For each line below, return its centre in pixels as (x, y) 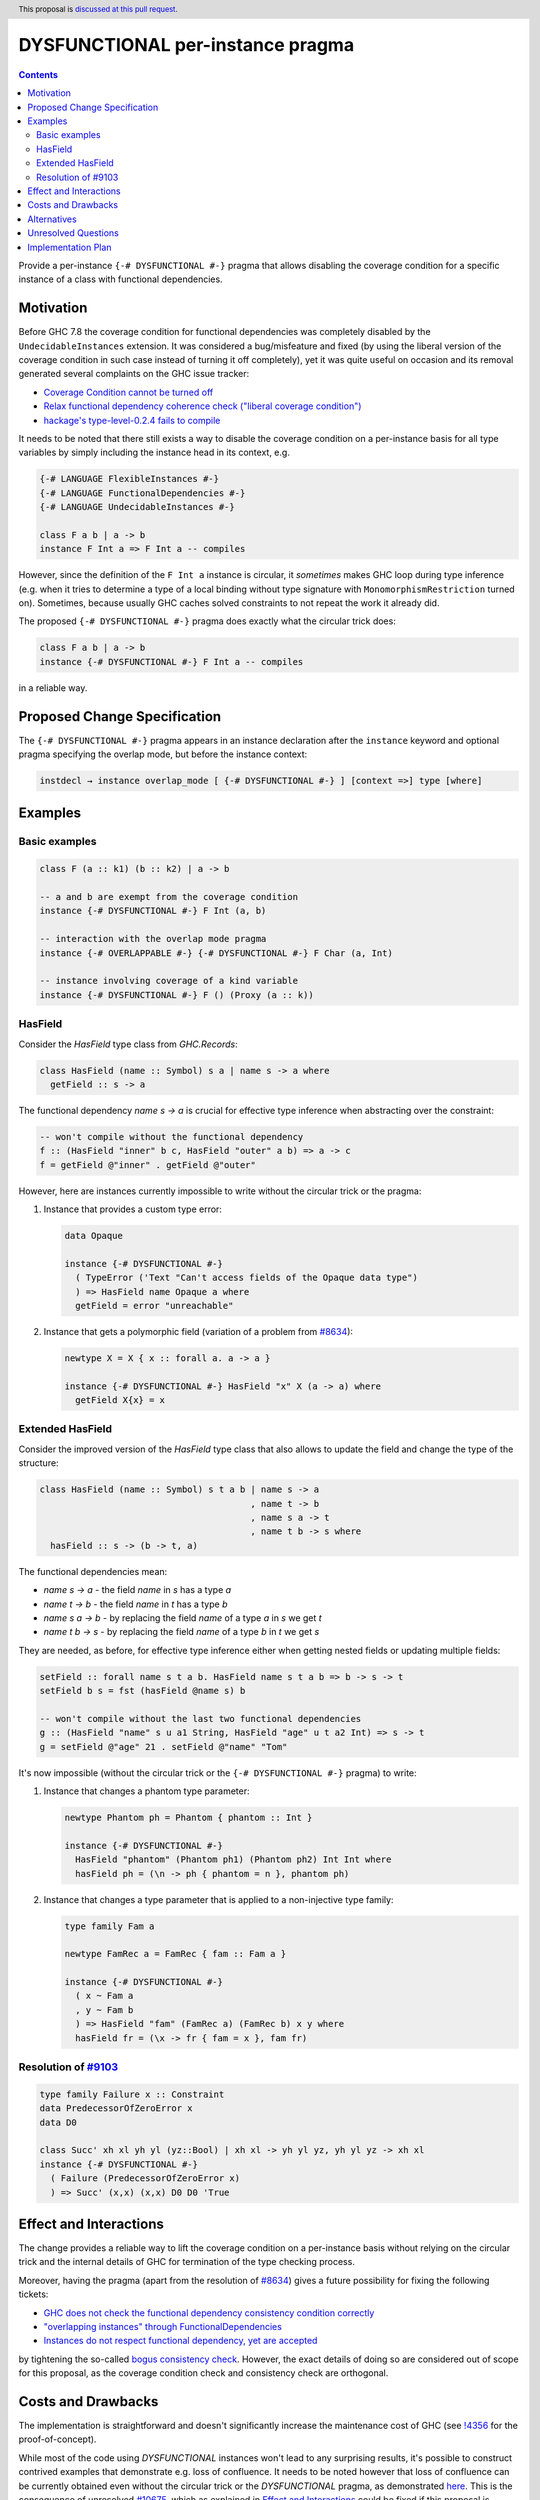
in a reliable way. (53, 687)
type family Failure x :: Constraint (132, 2094)
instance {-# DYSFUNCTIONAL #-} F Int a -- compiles (171, 661)
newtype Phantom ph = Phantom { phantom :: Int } (188, 1817)
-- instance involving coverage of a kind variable (169, 981)
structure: (38, 1463)
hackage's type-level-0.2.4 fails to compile (132, 420)
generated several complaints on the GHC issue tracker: (134, 374)
